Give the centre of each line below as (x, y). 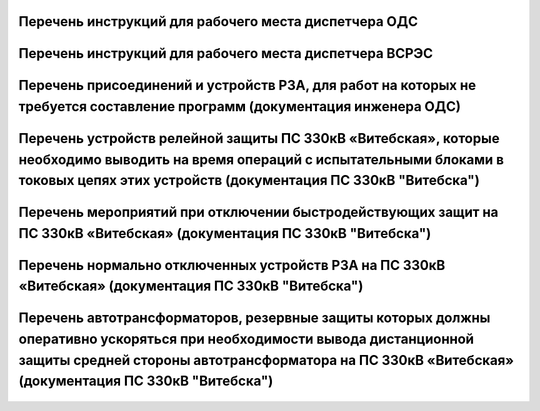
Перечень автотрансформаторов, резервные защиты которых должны (254, 318)
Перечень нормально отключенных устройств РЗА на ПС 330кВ (232, 265)
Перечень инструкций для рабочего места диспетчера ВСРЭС (226, 53)
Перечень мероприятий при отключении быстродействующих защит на (258, 212)
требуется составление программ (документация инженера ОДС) (240, 106)
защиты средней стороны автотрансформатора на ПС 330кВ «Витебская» (266, 360)
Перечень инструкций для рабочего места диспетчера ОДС (218, 21)
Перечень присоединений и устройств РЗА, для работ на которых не (247, 85)
